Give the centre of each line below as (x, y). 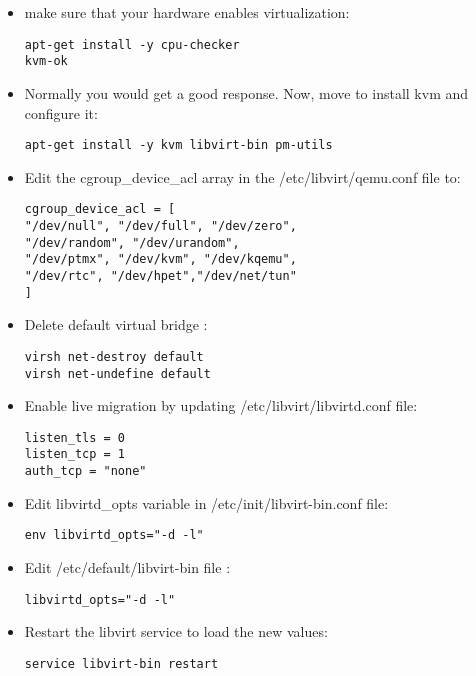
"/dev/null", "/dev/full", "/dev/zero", (160, 226)
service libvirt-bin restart (121, 663)
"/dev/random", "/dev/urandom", (132, 242)
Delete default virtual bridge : (116, 324)
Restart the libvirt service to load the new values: (176, 631)
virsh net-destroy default (114, 356)
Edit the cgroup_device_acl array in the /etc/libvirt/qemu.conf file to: (242, 176)
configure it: (61, 112)
